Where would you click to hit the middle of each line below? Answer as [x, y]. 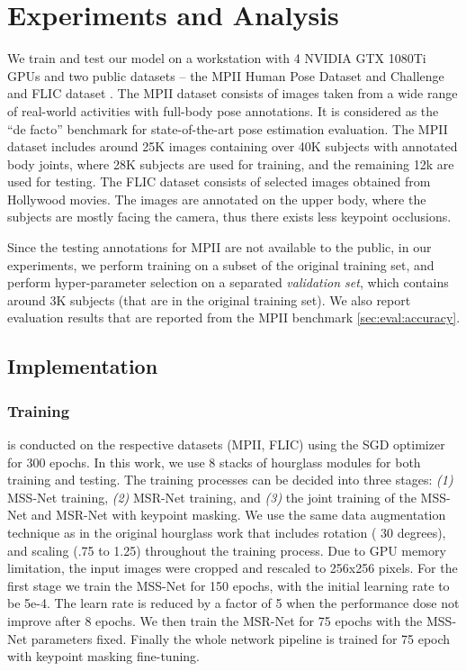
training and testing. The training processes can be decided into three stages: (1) [230, 480]
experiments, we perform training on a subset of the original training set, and [221, 264]
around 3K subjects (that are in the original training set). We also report [209, 299]
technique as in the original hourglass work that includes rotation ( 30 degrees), [227, 532]
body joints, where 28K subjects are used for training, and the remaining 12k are [231, 163]
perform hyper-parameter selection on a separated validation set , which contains [228, 282]
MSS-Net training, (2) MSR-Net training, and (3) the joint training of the [212, 497]
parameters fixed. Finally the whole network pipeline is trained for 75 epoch [241, 638]
